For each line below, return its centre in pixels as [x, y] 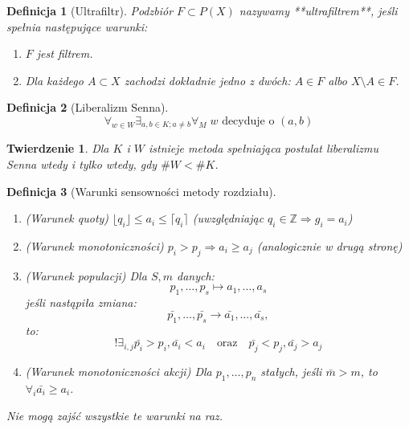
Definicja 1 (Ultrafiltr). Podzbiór [90, 10]
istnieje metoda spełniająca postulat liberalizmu [263, 148]
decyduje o [248, 121]
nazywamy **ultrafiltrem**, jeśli [318, 10]
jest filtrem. [65, 53]
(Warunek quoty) [67, 218]
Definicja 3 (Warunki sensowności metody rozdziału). [141, 191]
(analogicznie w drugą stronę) [329, 246]
